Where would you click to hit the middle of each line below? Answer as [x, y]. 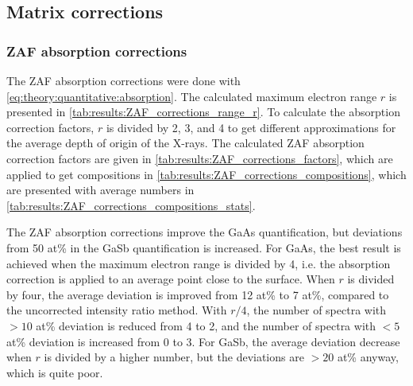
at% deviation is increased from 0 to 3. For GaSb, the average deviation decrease [203, 341]
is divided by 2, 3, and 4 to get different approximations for [251, 127]
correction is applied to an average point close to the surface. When [171, 279]
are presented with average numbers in [100, 190]
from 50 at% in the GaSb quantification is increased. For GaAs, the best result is [204, 247]
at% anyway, [368, 357]
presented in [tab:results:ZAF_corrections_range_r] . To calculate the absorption [203, 112]
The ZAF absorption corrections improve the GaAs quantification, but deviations [205, 232]
